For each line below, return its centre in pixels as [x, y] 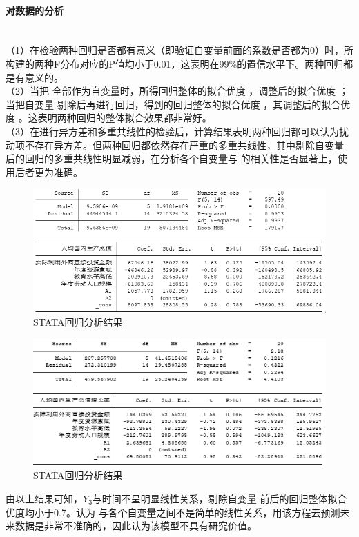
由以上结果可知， [44, 498]
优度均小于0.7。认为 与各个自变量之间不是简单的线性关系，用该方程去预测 [173, 512]
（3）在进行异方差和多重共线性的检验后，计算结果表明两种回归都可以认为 [172, 131]
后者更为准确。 [49, 172]
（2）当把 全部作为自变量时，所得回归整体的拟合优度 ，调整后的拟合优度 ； [177, 91]
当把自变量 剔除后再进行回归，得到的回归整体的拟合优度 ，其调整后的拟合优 [178, 104]
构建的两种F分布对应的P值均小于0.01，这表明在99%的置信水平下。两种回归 [175, 63]
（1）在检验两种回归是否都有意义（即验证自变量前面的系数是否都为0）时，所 [179, 50]
